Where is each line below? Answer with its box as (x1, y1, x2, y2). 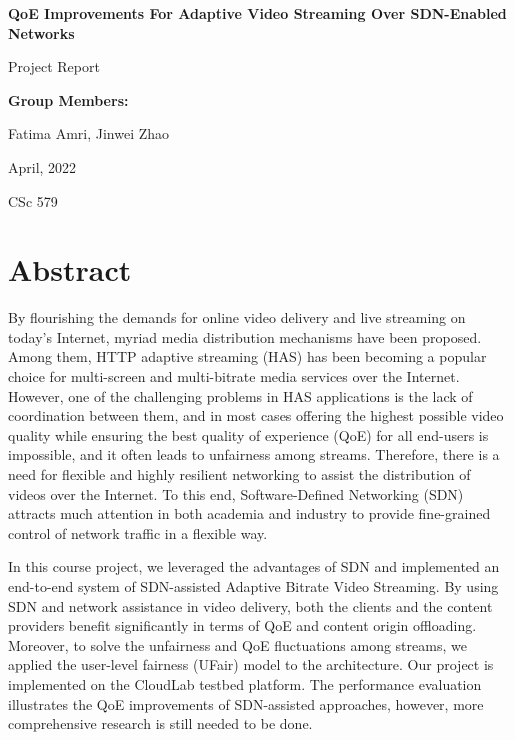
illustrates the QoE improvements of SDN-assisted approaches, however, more (8, 693, 484, 714)
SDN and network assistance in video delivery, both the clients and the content (8, 595, 493, 616)
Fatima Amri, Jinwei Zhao (8, 123, 170, 144)
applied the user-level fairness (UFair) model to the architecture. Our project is (8, 654, 494, 675)
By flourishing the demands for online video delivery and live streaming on (8, 307, 466, 328)
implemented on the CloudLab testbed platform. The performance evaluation (8, 673, 482, 694)
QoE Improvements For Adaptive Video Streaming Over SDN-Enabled (8, 3, 507, 23)
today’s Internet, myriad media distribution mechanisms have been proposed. (8, 326, 482, 347)
